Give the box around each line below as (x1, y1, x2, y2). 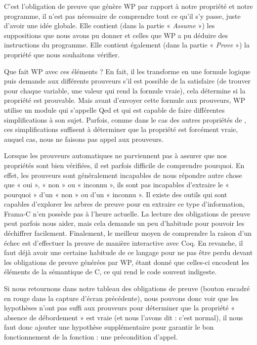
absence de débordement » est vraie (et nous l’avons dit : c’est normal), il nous (4, 312, 243, 322)
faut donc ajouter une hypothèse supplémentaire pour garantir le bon (4, 322, 214, 332)
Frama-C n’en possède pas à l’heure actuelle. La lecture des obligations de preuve (4, 208, 251, 218)
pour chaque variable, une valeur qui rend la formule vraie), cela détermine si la (4, 85, 246, 95)
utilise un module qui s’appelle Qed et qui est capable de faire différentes (4, 104, 225, 115)
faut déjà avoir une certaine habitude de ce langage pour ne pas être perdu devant (4, 247, 253, 258)
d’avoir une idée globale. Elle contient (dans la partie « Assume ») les (4, 20, 215, 31)
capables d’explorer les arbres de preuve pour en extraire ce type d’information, (4, 199, 245, 209)
